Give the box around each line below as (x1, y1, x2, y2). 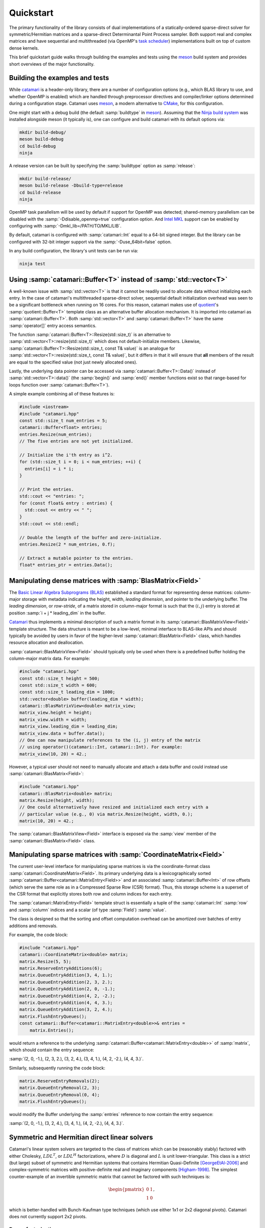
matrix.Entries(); (29, 1027, 74, 1033)
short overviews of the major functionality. (9, 61, 95, 67)
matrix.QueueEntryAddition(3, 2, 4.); (19, 1007, 113, 1012)
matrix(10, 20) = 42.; (19, 818, 74, 824)
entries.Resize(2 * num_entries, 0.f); (19, 541, 115, 547)
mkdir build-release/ (19, 176, 72, 182)
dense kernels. (9, 45, 39, 51)
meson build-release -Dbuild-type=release (19, 183, 123, 189)
